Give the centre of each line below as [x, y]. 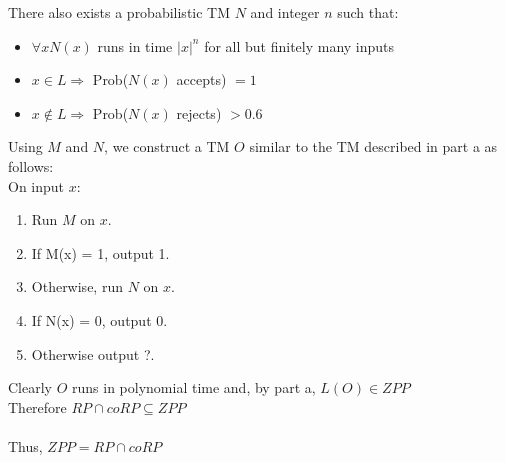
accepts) [201, 79]
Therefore [37, 406]
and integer [285, 12]
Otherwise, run [77, 286]
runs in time [135, 45]
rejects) [199, 112]
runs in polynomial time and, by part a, [194, 387]
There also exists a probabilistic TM [119, 12]
